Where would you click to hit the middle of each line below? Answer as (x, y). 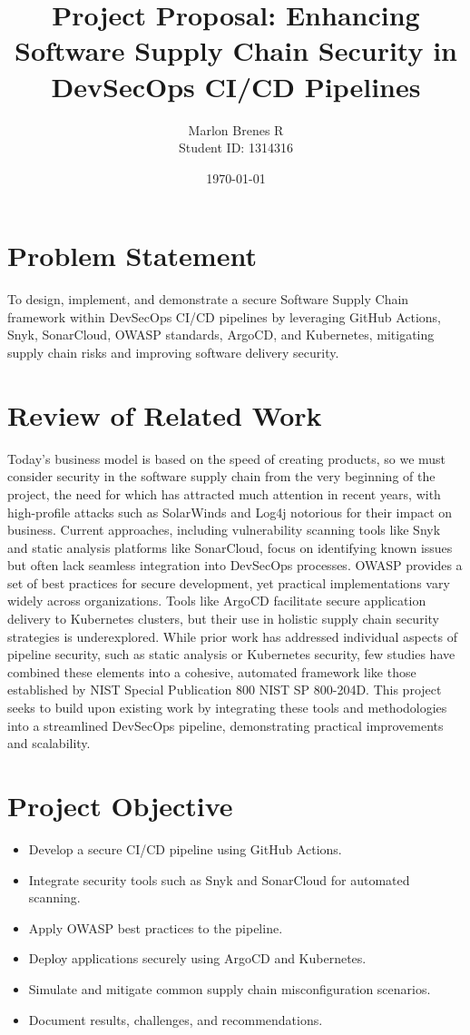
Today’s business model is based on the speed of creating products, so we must (227, 458)
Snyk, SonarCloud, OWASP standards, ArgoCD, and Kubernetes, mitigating (221, 335)
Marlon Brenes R (236, 129)
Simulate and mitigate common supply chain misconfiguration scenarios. (230, 988)
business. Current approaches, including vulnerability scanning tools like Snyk (224, 530)
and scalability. (49, 743)
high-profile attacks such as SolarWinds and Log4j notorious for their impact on (230, 512)
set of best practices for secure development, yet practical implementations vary (229, 582)
